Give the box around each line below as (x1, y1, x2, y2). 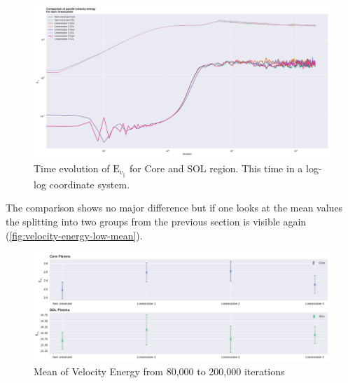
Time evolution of (34, 160, 110, 175)
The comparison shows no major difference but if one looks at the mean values (6, 200, 343, 215)
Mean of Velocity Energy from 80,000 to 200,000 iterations (34, 364, 285, 379)
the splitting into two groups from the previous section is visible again (6, 214, 307, 229)
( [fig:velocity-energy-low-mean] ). (6, 228, 143, 242)
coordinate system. (49, 176, 130, 191)
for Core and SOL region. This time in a (129, 160, 303, 175)
